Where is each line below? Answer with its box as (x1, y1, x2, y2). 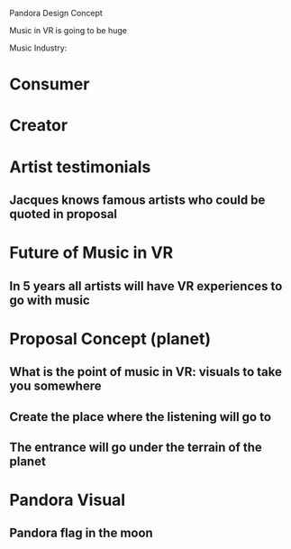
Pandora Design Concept (9, 8, 104, 18)
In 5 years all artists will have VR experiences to (9, 279, 283, 294)
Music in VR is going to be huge (9, 25, 128, 35)
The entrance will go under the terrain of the (9, 439, 263, 454)
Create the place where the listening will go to (9, 409, 272, 425)
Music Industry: (9, 42, 68, 53)
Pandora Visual (9, 490, 126, 510)
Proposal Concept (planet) (9, 328, 212, 349)
